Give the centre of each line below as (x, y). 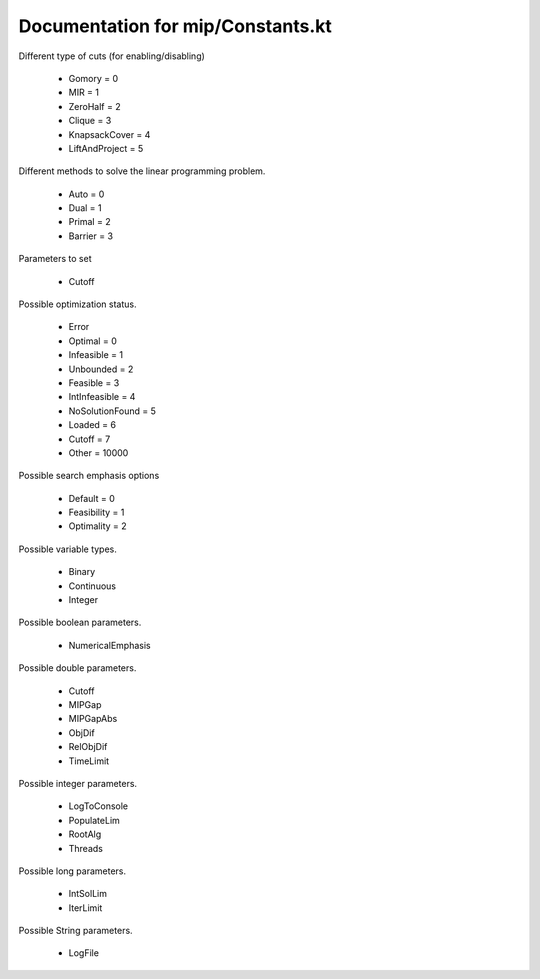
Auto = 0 (86, 194)
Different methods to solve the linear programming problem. (142, 171)
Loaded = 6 (92, 425)
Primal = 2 (89, 222)
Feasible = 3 (94, 382)
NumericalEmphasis (109, 645)
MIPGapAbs (93, 719)
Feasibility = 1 (96, 512)
